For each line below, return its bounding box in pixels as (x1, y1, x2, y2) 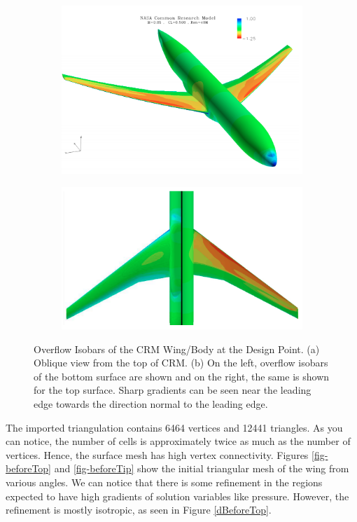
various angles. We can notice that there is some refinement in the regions (6, 474, 323, 489)
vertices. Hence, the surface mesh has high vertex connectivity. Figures (6, 447, 309, 462)
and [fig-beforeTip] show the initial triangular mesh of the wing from (54, 461, 349, 476)
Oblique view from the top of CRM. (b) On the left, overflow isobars (34, 355, 328, 370)
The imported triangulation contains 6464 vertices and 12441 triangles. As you (6, 420, 343, 434)
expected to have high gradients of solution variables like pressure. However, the (6, 488, 349, 503)
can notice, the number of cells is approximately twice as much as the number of (6, 434, 351, 448)
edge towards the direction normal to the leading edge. (34, 396, 268, 411)
